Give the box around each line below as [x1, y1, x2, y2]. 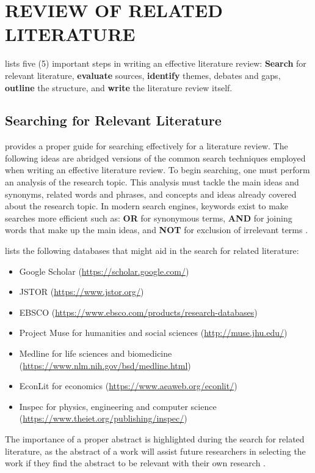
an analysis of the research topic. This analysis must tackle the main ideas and [5, 176, 299, 188]
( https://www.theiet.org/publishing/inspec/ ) [19, 412, 187, 425]
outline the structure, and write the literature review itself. [5, 81, 233, 94]
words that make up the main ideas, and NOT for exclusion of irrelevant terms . [5, 223, 308, 236]
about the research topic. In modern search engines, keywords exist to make [5, 199, 289, 212]
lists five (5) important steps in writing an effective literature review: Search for [5, 57, 306, 70]
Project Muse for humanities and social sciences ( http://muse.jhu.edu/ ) [19, 326, 288, 339]
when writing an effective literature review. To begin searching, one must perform [5, 163, 310, 176]
